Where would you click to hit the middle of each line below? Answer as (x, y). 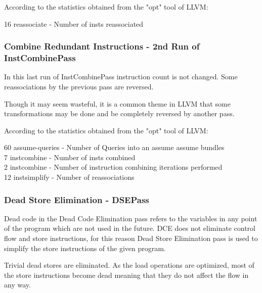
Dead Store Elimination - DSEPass (77, 199)
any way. (17, 285)
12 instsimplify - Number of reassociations (69, 177)
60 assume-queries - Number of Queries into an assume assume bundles (114, 147)
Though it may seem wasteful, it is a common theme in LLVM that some (117, 103)
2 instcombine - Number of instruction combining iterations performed (113, 167)
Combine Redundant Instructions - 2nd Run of (102, 46)
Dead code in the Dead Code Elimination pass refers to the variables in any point (131, 218)
